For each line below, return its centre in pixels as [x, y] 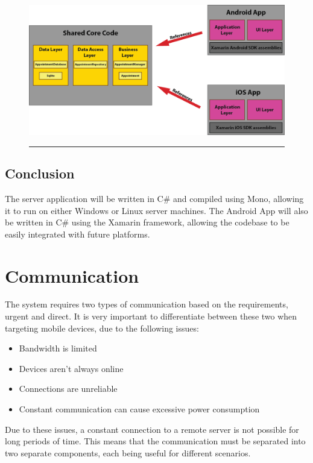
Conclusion [40, 173]
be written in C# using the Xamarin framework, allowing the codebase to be [147, 222]
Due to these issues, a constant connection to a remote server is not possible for [152, 429]
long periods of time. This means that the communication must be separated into [155, 441]
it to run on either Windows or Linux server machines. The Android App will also [156, 210]
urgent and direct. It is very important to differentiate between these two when [151, 316]
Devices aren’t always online [71, 368]
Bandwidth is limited [58, 348]
